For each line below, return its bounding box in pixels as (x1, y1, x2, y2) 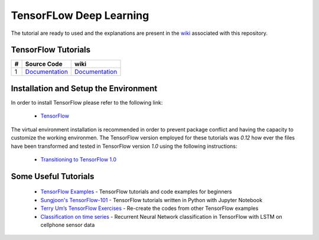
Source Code (25, 60, 63, 68)
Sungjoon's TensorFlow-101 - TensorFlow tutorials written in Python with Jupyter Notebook (40, 196, 263, 203)
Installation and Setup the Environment (11, 83, 158, 93)
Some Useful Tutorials (11, 171, 95, 181)
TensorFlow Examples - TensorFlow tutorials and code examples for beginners (40, 188, 233, 195)
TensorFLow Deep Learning (11, 9, 149, 22)
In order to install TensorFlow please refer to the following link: (11, 99, 163, 106)
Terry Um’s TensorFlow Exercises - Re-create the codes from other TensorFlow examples (40, 205, 259, 212)
